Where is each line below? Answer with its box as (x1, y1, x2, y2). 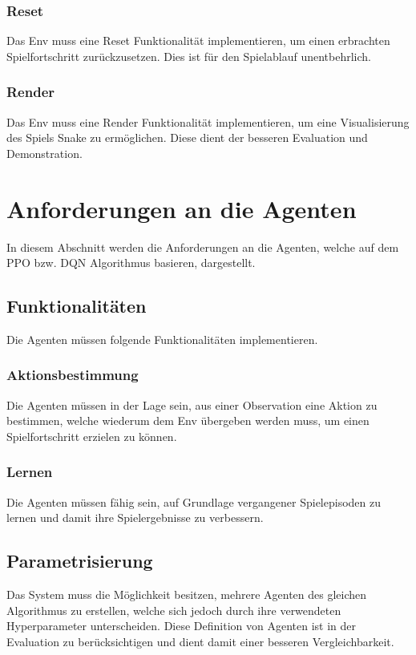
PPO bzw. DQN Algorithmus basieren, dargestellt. (6, 254, 256, 271)
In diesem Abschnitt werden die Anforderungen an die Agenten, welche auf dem (6, 238, 399, 255)
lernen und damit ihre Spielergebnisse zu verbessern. (6, 509, 264, 526)
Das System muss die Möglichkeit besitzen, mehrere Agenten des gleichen (6, 586, 367, 603)
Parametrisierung (6, 548, 153, 573)
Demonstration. (6, 144, 83, 161)
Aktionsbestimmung (6, 365, 139, 385)
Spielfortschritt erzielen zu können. (6, 427, 177, 444)
